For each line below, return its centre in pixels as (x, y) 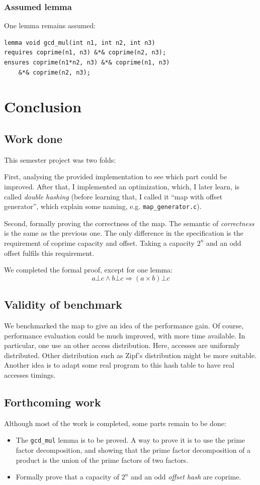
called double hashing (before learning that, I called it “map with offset (113, 196)
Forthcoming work (53, 402)
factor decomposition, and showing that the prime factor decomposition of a (133, 449)
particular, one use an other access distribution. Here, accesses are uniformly (122, 345)
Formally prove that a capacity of (68, 477)
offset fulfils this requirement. (49, 253)
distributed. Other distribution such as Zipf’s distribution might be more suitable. (131, 355)
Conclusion (43, 107)
